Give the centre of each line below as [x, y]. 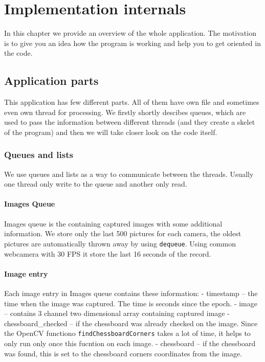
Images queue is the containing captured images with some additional [113, 223]
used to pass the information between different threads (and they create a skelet [130, 122]
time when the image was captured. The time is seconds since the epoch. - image [131, 303]
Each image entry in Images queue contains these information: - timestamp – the [131, 293]
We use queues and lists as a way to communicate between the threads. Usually [129, 174]
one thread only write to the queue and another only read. [96, 184]
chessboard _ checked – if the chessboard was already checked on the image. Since [131, 323]
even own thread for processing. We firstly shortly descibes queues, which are [125, 112]
